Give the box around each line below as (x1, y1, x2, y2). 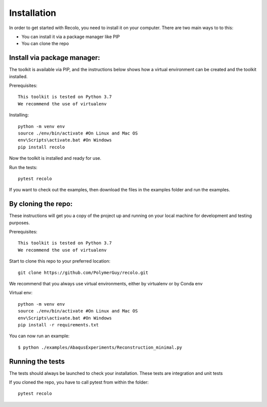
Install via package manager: (9, 53, 100, 62)
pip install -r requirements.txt (18, 322, 99, 327)
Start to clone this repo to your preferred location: (9, 258, 111, 264)
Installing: (9, 112, 29, 118)
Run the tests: (9, 164, 38, 170)
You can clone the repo (21, 41, 69, 46)
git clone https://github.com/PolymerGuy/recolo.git (18, 270, 148, 275)
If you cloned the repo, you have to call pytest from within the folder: (9, 379, 149, 385)
